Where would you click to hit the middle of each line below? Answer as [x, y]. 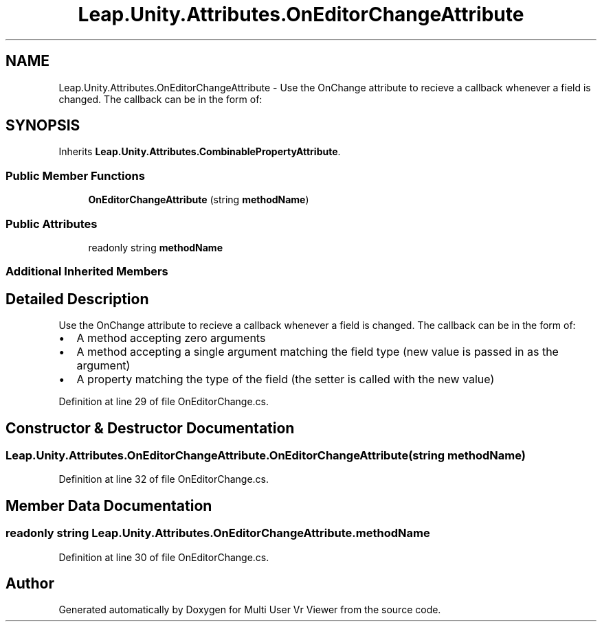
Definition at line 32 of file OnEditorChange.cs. [164, 479]
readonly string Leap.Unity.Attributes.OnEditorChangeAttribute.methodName [218, 533]
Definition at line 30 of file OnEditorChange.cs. [164, 557]
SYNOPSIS [43, 126]
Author [30, 584]
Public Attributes [52, 224]
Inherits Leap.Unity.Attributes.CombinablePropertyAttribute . [200, 152]
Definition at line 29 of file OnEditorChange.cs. [164, 402]
